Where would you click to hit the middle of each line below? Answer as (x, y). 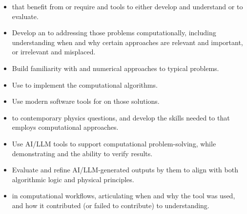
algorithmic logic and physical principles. (73, 179)
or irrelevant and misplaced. (54, 52)
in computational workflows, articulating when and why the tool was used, (123, 196)
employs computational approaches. (65, 127)
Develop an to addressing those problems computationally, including (114, 33)
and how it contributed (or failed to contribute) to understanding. (111, 205)
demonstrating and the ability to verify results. (82, 153)
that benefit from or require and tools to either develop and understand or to (127, 6)
